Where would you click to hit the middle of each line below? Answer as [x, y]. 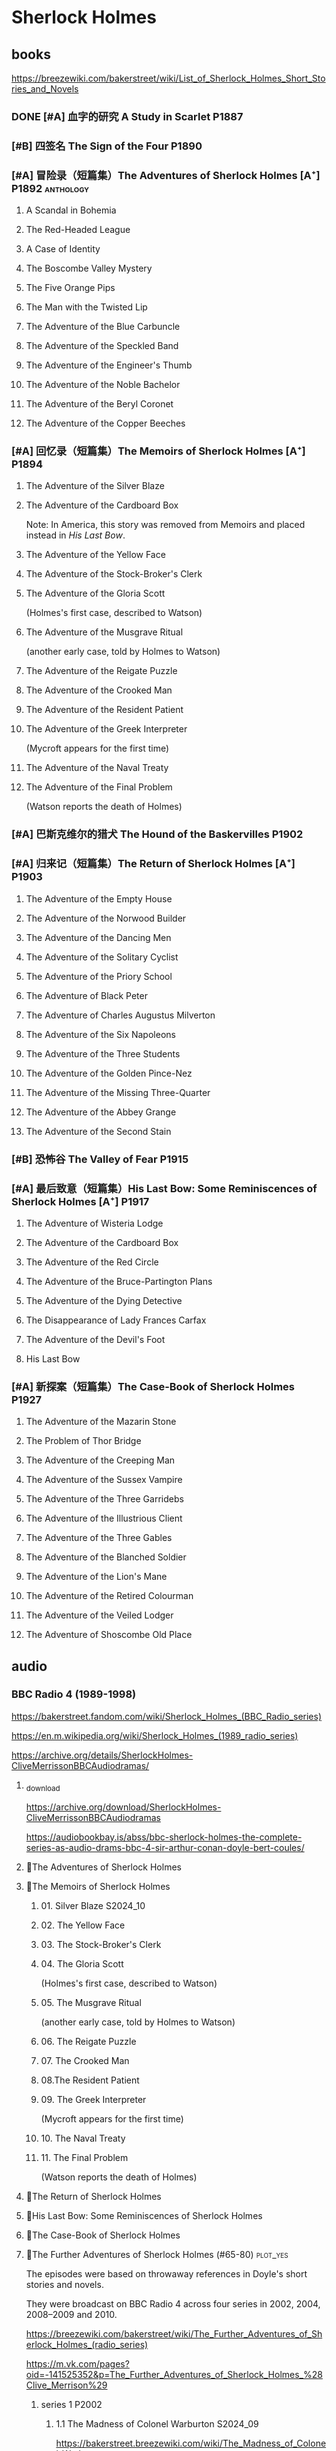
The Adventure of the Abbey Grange [101, 1112]
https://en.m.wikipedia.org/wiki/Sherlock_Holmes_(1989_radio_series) [155, 1735]
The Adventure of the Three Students [103, 1053]
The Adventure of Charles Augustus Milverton [120, 1015]
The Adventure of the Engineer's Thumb [109, 365]
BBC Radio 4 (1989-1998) [74, 1694]
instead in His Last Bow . [75, 535]
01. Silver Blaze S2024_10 [93, 1905]
